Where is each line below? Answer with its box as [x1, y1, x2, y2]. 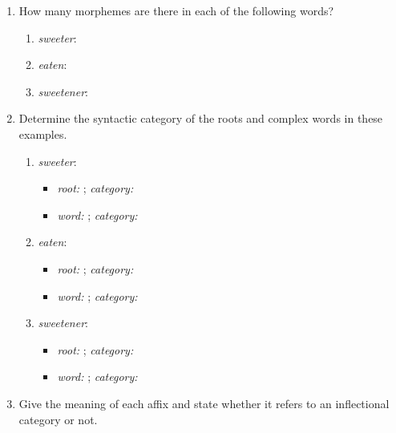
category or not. [18, 411, 98, 427]
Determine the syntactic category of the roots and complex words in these [18, 110, 383, 127]
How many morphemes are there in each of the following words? [18, 2, 334, 18]
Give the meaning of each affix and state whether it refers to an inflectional [18, 395, 390, 411]
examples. [18, 125, 67, 142]
